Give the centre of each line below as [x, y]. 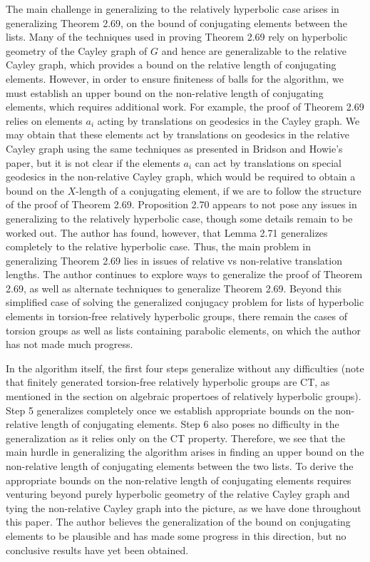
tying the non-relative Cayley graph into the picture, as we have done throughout [184, 507]
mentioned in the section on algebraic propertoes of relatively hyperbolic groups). [184, 396]
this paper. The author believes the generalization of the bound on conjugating [178, 522]
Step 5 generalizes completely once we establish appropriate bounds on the [169, 410]
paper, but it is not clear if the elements [93, 162]
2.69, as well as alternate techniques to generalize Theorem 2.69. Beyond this [174, 288]
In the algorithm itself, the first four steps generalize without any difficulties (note [185, 368]
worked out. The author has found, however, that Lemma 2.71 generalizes [167, 232]
